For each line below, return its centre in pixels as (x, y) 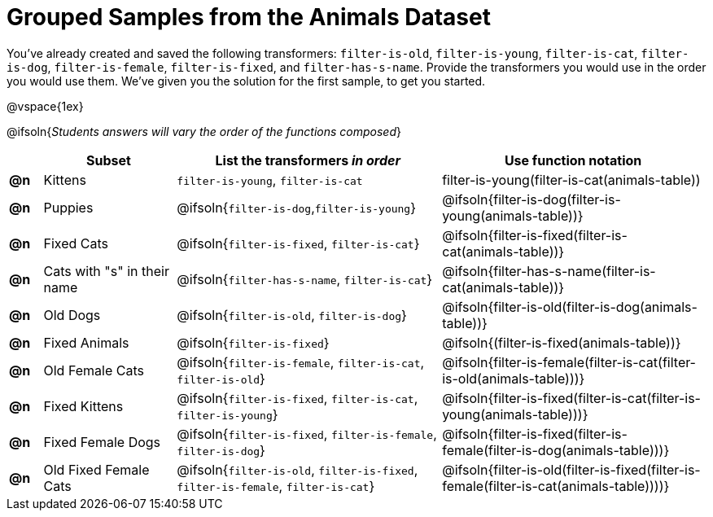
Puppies (68, 207)
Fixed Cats (76, 243)
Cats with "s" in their (106, 271)
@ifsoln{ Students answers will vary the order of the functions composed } (204, 131)
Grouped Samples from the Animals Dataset (249, 17)
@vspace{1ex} (45, 106)
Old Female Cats (94, 370)
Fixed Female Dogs (102, 442)
